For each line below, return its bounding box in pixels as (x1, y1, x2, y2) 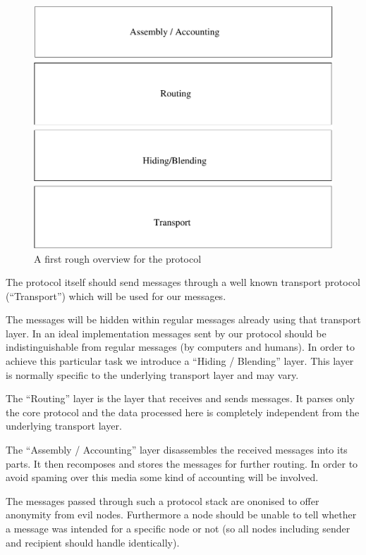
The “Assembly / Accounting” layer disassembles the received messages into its (6, 442, 348, 457)
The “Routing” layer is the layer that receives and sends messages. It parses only (6, 391, 355, 406)
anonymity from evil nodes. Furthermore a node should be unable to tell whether (6, 507, 357, 522)
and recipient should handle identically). (6, 535, 180, 549)
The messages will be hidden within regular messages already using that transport (6, 312, 361, 327)
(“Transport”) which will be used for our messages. (6, 288, 226, 303)
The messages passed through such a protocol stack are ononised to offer (6, 493, 319, 508)
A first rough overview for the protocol (34, 251, 202, 266)
